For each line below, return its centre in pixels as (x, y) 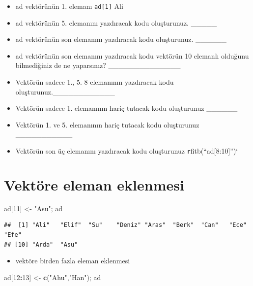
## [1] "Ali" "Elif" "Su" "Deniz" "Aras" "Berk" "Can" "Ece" (125, 225)
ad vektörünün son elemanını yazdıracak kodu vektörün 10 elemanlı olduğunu (132, 55)
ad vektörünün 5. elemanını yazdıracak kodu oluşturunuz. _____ (116, 22)
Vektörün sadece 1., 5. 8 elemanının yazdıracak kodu (95, 82)
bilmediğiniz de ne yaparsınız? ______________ (98, 65)
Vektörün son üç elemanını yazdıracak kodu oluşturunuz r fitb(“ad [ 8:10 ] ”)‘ (127, 151)
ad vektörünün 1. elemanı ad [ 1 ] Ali (69, 6)
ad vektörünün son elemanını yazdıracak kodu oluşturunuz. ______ (121, 39)
